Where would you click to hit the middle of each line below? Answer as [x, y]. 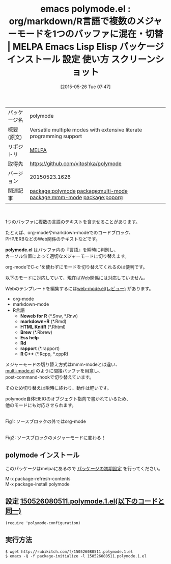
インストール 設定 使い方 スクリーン [81, 60]
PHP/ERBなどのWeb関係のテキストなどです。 [53, 239]
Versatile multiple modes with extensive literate [86, 129]
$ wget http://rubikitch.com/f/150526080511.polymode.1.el [69, 552]
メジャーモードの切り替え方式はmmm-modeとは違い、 [63, 364]
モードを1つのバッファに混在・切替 [90, 34]
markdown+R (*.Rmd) [43, 321]
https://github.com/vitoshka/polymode [76, 164]
